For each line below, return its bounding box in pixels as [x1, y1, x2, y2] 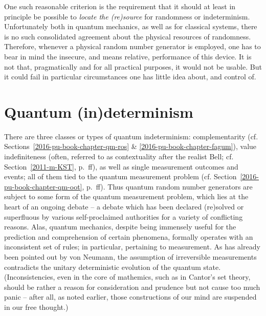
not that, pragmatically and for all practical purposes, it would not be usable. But [4, 61, 262, 72]
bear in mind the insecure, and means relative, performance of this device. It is [4, 51, 252, 61]
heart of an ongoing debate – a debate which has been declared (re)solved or [4, 201, 244, 212]
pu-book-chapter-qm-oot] [4, 181, 82, 192]
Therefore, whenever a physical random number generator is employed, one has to [4, 41, 261, 52]
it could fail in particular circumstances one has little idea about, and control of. [4, 71, 256, 82]
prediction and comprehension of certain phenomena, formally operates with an [4, 231, 253, 242]
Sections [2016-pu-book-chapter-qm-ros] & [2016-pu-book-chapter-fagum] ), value [4, 141, 257, 152]
